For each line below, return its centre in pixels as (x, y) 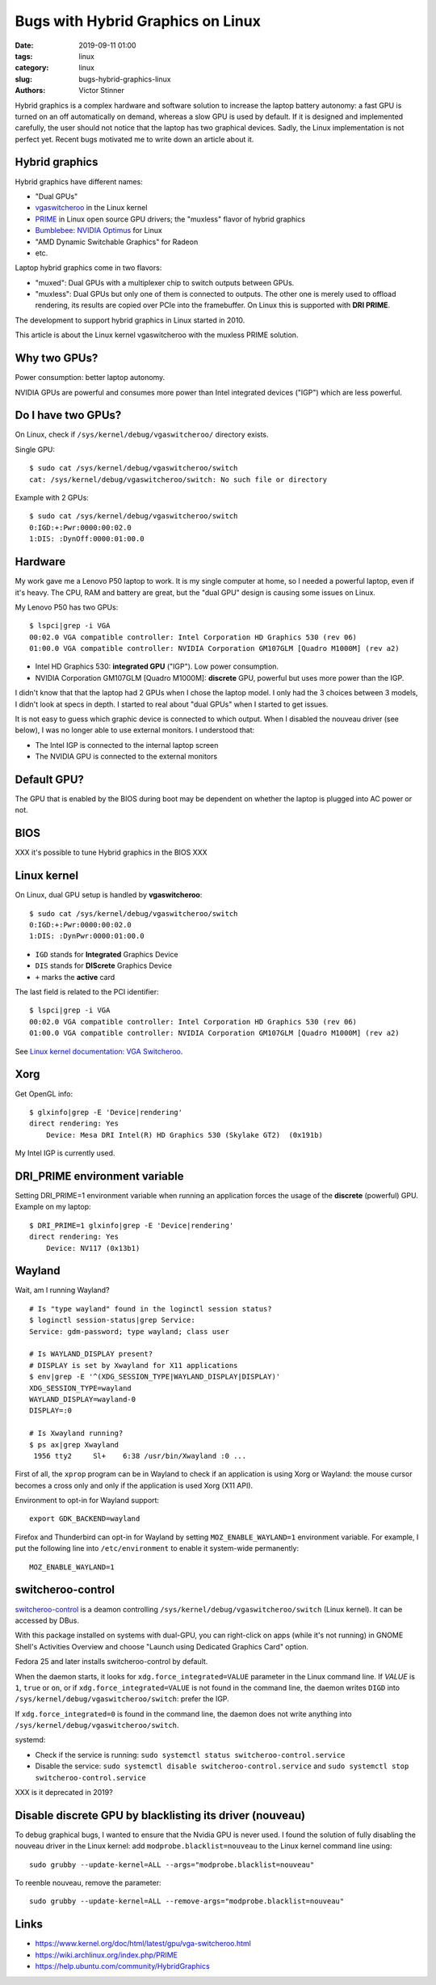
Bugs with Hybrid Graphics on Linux (138, 21)
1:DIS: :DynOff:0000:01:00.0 (87, 539)
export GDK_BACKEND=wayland (85, 1519)
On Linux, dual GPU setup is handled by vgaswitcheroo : (109, 895)
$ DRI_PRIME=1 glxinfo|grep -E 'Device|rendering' (132, 1225)
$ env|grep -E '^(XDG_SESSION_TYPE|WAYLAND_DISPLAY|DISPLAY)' (155, 1377)
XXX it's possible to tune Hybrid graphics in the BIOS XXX (111, 852)
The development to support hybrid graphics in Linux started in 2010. (130, 320)
